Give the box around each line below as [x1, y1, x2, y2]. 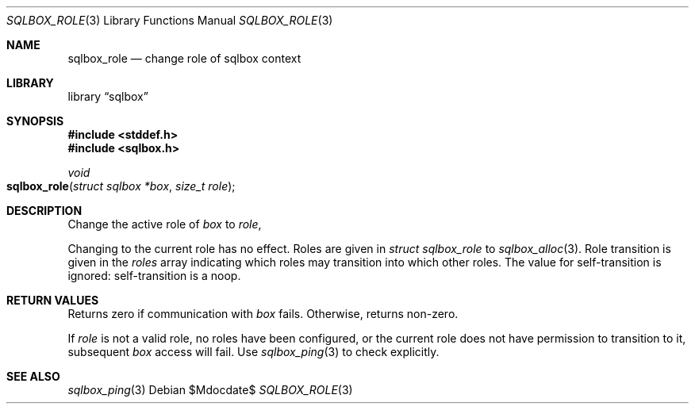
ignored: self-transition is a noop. [67, 269, 241, 282]
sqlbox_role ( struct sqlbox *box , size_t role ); [6, 179, 236, 193]
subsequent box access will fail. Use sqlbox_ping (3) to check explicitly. [67, 345, 440, 358]
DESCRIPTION [6, 204, 83, 217]
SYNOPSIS [6, 114, 64, 128]
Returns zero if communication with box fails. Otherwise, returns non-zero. [67, 307, 459, 320]
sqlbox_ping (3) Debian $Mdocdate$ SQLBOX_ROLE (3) [67, 383, 353, 397]
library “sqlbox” [67, 90, 148, 103]
